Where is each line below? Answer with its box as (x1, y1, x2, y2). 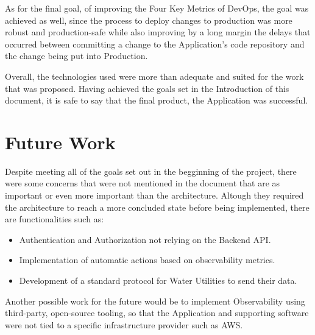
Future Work (5, 129, 116, 154)
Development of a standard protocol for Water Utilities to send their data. (19, 274, 297, 287)
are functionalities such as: (5, 213, 104, 225)
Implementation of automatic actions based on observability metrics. (19, 253, 275, 266)
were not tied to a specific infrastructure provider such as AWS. (5, 318, 243, 331)
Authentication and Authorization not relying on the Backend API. (19, 233, 271, 245)
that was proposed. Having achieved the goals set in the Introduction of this (5, 82, 289, 94)
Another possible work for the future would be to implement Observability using (5, 294, 305, 307)
